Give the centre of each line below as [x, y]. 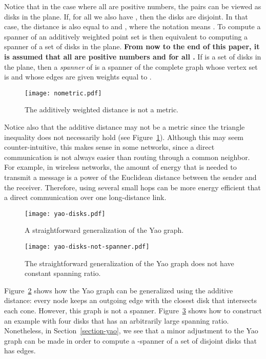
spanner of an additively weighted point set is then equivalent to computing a [126, 36]
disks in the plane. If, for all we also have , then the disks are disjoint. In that [126, 16]
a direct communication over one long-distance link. [85, 197]
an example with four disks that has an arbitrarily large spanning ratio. [117, 320]
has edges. [20, 351]
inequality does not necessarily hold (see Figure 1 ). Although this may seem [124, 137]
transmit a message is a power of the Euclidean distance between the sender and [130, 177]
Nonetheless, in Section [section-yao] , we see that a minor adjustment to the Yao [131, 331]
